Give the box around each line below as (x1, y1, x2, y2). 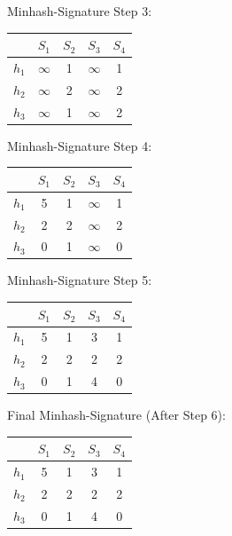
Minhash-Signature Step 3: (7, 2, 152, 20)
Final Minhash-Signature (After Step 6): (7, 406, 226, 424)
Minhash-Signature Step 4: (7, 136, 152, 154)
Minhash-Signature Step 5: (7, 271, 152, 289)
